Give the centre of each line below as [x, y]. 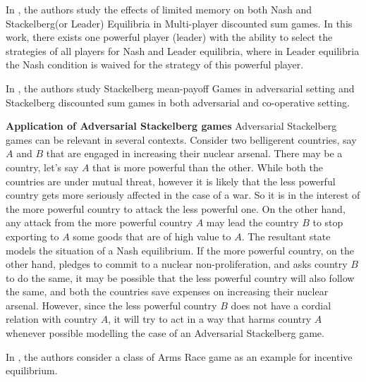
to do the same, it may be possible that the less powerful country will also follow [180, 277]
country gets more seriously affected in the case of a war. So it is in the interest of [183, 195]
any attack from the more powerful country [99, 222]
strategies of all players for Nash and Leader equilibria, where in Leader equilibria [183, 50]
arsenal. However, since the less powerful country [111, 305]
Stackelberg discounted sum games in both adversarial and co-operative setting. [178, 102]
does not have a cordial [281, 305]
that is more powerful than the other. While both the [208, 167]
